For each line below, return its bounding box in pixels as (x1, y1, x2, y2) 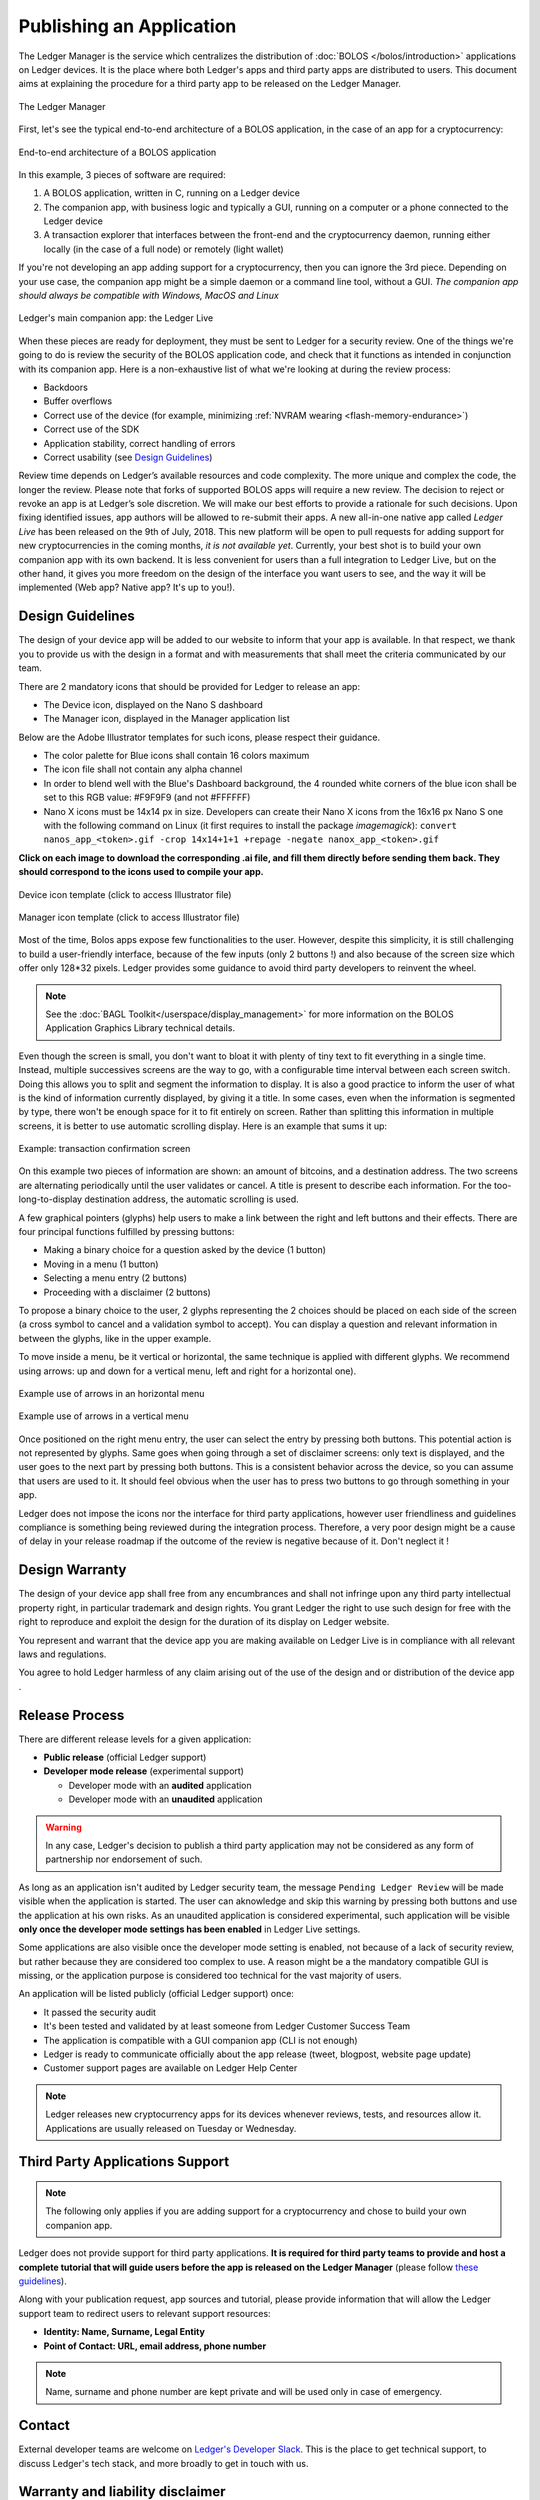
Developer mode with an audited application (68, 1779, 252, 1791)
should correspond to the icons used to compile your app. (18, 866, 264, 878)
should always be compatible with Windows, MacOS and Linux (18, 290, 279, 302)
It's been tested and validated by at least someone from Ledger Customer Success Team (43, 2020, 411, 2032)
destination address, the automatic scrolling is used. (84, 1193, 299, 1205)
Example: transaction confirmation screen (18, 1143, 191, 1155)
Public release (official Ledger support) (43, 1751, 207, 1763)
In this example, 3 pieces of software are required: (18, 168, 226, 180)
